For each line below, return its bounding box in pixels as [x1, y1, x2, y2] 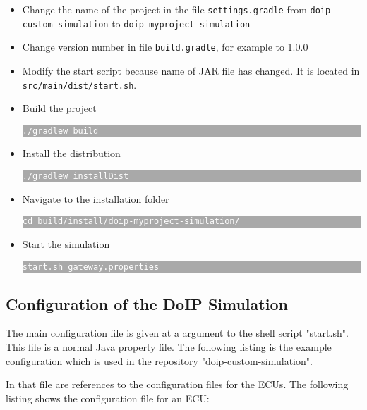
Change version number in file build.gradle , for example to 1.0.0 [22, 39, 308, 54]
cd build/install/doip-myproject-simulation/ [22, 216, 240, 227]
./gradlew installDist [22, 171, 129, 182]
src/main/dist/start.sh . [22, 77, 137, 92]
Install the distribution [22, 146, 121, 161]
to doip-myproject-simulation [112, 15, 251, 30]
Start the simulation [22, 236, 110, 251]
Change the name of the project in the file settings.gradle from [22, 2, 307, 16]
